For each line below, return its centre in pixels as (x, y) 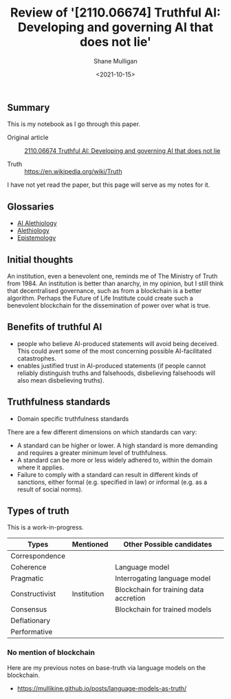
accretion (130, 598)
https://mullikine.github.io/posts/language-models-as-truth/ (102, 688)
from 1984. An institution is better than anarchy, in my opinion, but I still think (115, 283)
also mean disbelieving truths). (60, 380)
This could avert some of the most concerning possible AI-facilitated (114, 351)
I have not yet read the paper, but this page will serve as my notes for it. (109, 185)
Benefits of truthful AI (55, 327)
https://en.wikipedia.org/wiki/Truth (73, 172)
